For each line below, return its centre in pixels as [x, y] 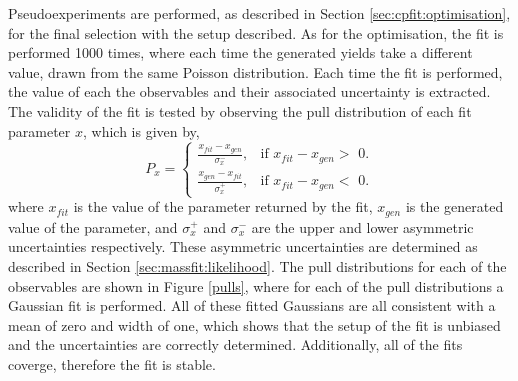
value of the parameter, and [93, 226]
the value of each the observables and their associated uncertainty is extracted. [249, 91]
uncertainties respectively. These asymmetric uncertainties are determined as [243, 246]
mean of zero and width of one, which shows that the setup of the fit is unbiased [254, 324]
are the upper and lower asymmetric [362, 226]
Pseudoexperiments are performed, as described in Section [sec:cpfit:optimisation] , [259, 13]
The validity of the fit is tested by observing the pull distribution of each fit [240, 110]
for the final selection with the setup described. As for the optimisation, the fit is [256, 32]
